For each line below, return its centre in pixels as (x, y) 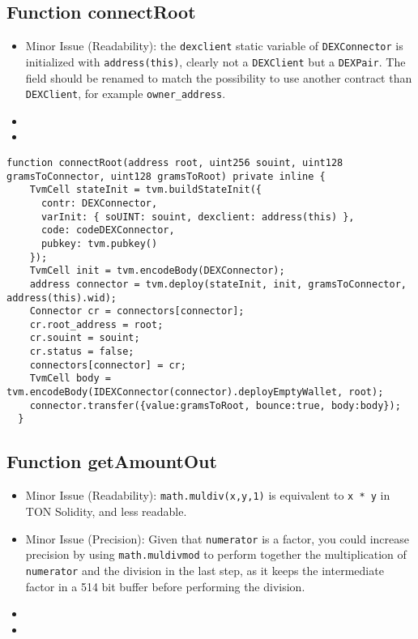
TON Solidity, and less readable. (106, 511)
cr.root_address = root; (96, 324)
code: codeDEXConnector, (108, 230)
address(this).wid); (62, 298)
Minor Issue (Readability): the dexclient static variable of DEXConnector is (214, 46)
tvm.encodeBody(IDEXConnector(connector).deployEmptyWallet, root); (195, 392)
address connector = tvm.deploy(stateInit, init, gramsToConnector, (218, 284)
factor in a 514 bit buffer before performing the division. (165, 586)
